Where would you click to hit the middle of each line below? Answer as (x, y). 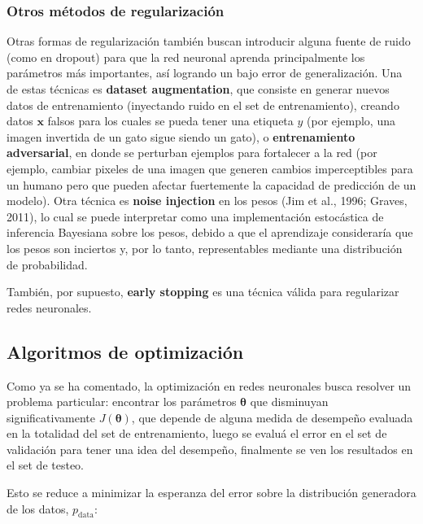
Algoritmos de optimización (125, 351)
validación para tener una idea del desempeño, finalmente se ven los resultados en (210, 449)
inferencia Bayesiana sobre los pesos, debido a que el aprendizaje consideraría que (210, 232)
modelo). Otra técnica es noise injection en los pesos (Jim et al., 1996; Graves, (207, 201)
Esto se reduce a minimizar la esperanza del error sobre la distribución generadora (211, 493)
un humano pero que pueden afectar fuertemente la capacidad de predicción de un (211, 184)
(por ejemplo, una (351, 121)
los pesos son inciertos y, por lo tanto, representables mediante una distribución (205, 248)
